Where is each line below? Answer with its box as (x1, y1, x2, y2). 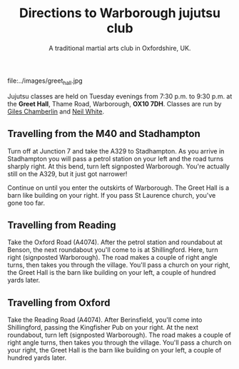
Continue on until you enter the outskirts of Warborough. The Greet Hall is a (7, 183, 230, 192)
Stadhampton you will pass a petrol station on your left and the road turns (7, 154, 223, 163)
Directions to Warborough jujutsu (19, 5, 221, 21)
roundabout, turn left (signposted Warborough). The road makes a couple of (7, 330, 232, 340)
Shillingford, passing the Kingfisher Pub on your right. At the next (7, 323, 198, 332)
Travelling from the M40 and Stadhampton (7, 128, 201, 140)
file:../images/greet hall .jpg (7, 76, 83, 86)
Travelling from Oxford (7, 296, 111, 308)
